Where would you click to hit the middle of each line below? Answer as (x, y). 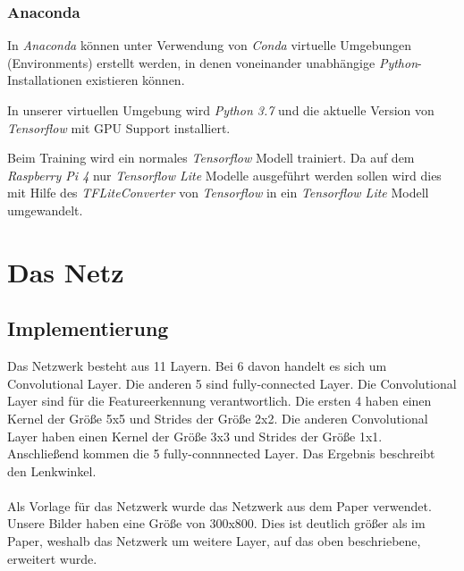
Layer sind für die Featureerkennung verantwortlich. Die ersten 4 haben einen (219, 401)
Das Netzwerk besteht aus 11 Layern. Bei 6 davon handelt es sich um (197, 366)
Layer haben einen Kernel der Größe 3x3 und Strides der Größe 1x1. (195, 436)
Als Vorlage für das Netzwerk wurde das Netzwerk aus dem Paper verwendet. (219, 505)
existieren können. (135, 80)
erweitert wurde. (52, 558)
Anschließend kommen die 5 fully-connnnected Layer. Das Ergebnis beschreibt (221, 453)
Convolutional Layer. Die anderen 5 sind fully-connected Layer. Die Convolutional (232, 383)
